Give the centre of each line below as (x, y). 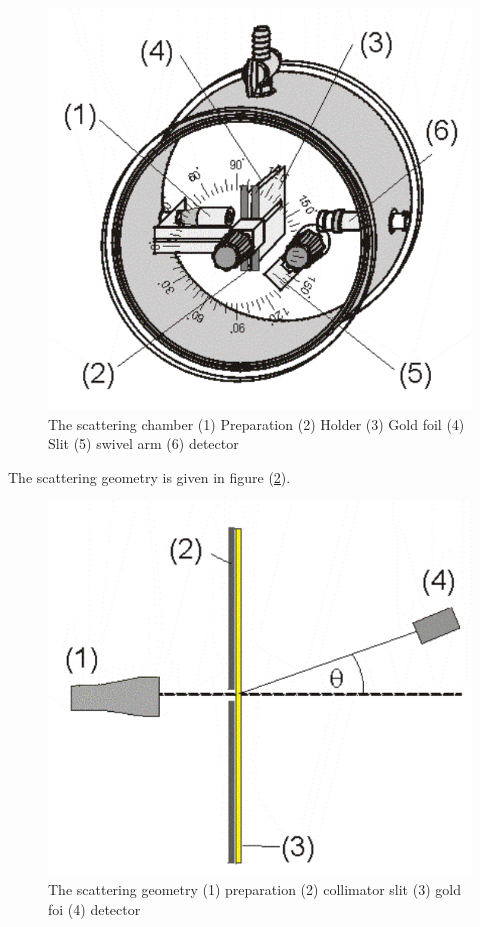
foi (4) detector (94, 908)
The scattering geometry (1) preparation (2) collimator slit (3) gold (254, 889)
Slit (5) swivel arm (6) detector (143, 443)
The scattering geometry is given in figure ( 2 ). (149, 476)
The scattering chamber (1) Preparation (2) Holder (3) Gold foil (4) (256, 423)
